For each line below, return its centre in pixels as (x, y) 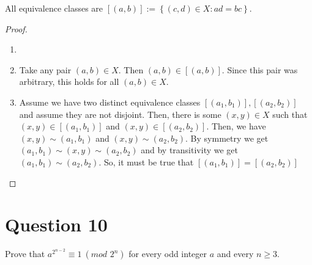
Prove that (25, 254)
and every (235, 254)
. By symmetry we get (227, 138)
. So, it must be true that (146, 162)
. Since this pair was (260, 69)
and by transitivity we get (189, 150)
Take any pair (45, 69)
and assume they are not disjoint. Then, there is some (120, 114)
